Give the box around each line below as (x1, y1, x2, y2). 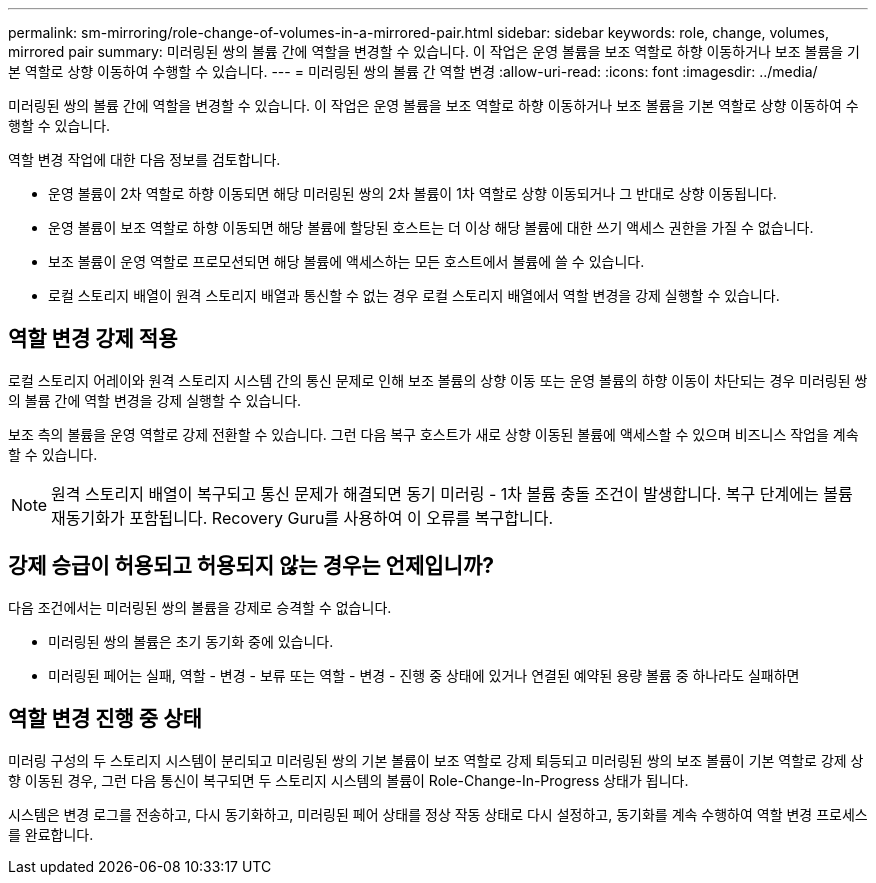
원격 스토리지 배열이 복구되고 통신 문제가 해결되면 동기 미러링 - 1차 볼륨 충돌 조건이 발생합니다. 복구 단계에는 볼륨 (51, 483, 853, 504)
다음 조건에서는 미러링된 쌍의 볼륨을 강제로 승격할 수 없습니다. (8, 598, 392, 616)
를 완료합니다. (8, 825, 94, 843)
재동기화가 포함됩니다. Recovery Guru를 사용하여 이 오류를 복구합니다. (51, 507, 554, 528)
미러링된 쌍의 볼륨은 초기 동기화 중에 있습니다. (48, 632, 334, 650)
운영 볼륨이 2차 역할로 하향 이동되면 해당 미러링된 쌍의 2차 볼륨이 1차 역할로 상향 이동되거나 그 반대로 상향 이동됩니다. (48, 185, 777, 202)
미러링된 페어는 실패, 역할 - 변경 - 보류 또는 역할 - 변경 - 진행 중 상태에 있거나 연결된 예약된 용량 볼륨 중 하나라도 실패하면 (48, 666, 800, 684)
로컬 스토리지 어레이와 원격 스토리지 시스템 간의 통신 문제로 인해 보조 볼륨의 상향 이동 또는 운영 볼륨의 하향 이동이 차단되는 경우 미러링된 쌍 (8, 371, 868, 389)
